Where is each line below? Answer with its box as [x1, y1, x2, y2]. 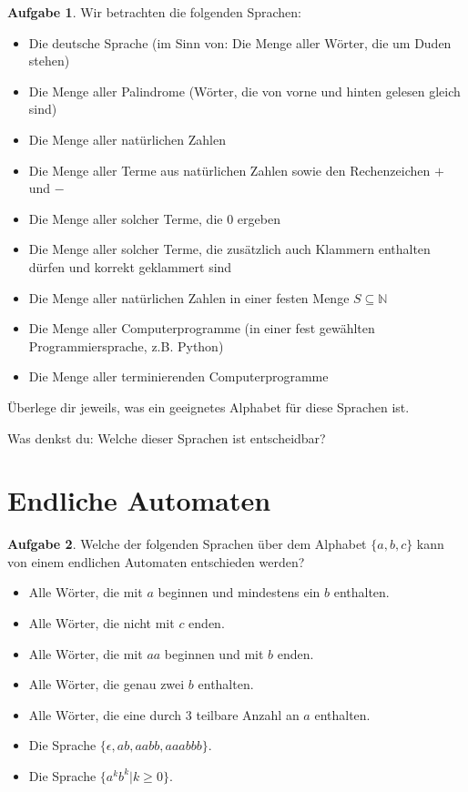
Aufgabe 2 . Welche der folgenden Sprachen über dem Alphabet [7, 534, 367, 553]
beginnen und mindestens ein [158, 583, 320, 602]
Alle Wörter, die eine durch [28, 705, 182, 724]
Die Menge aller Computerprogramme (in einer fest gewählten [28, 319, 375, 338]
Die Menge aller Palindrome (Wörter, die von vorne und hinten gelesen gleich [28, 81, 461, 100]
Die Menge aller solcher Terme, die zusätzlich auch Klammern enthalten [28, 239, 431, 259]
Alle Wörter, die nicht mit [28, 614, 175, 632]
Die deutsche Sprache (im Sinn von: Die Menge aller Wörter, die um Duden [28, 33, 452, 52]
